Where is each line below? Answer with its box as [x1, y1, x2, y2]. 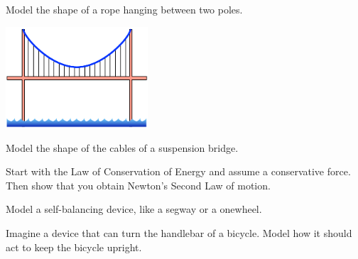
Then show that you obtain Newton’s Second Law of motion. [6, 177, 271, 192]
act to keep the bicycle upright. [6, 239, 142, 254]
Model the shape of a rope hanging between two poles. [6, 2, 243, 16]
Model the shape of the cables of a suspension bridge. [6, 140, 239, 155]
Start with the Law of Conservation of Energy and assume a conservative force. [6, 164, 351, 179]
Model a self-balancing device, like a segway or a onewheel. [6, 202, 262, 216]
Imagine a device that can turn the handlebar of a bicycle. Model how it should [6, 225, 352, 240]
